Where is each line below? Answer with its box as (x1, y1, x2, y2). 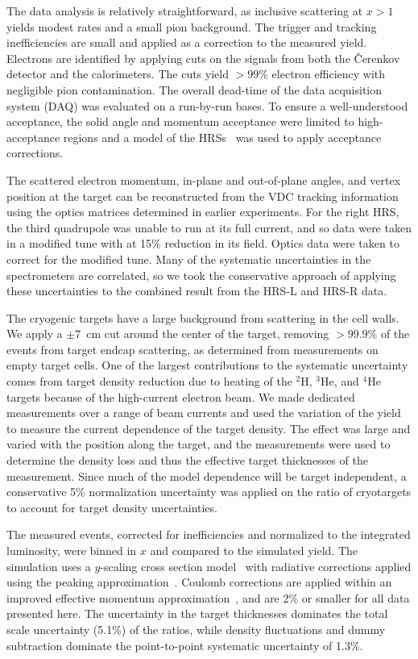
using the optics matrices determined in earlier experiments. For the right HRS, (6, 203, 399, 220)
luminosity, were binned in (6, 542, 137, 558)
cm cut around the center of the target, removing (86, 325, 329, 342)
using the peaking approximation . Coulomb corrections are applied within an (6, 573, 392, 590)
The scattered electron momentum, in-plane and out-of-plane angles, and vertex (6, 171, 401, 188)
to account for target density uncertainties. (6, 498, 217, 515)
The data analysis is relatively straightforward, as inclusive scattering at (6, 2, 363, 19)
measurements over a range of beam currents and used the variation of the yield (6, 404, 401, 421)
